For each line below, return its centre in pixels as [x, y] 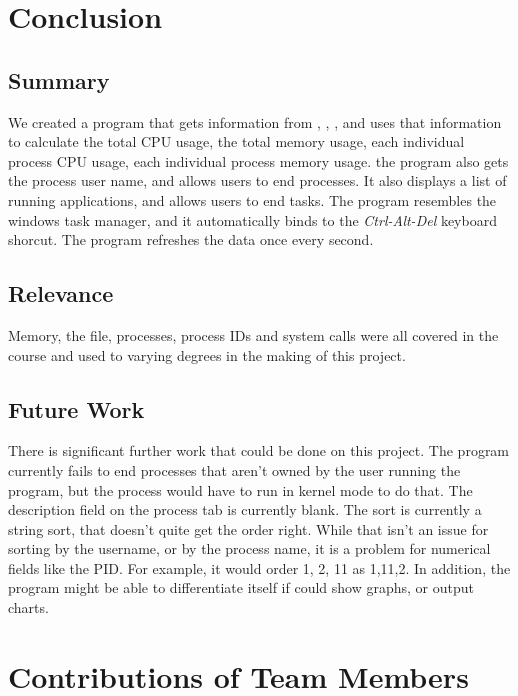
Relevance [61, 293]
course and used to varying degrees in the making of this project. [207, 354]
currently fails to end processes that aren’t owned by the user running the [234, 469]
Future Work [76, 408]
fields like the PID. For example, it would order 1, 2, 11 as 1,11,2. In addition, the [259, 567]
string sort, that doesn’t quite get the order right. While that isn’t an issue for [248, 528]
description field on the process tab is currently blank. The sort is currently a [245, 509]
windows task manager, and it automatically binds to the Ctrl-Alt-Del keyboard [252, 219]
